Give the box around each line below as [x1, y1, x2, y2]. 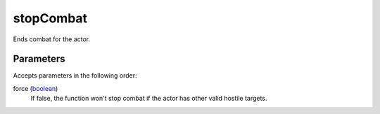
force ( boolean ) [13, 84, 58, 92]
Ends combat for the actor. [13, 35, 91, 43]
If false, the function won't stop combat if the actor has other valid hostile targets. [30, 94, 267, 103]
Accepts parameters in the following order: [13, 71, 137, 80]
